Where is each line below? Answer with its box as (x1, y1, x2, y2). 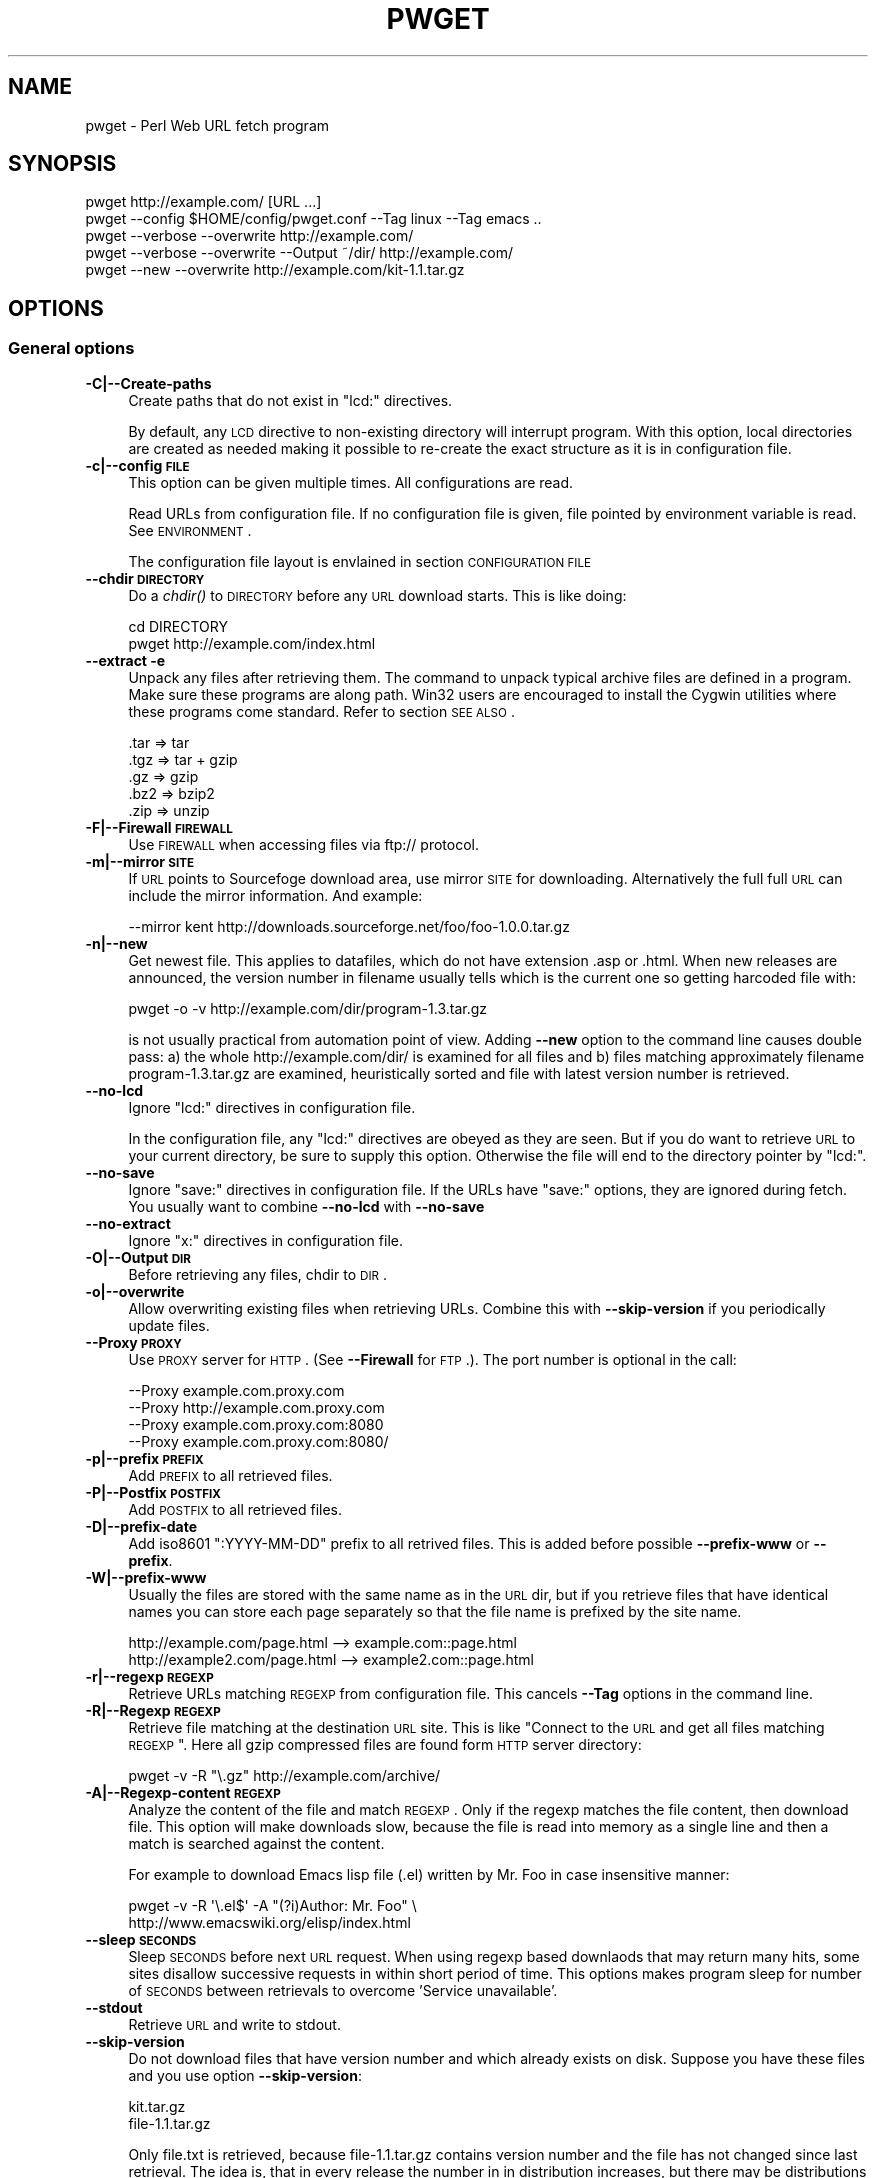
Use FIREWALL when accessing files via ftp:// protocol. (128, 835, 480, 853)
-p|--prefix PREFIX (85, 1449, 204, 1467)
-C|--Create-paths (85, 374, 212, 392)
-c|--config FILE (85, 456, 190, 474)
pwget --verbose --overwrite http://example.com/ (85, 227, 414, 245)
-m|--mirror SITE (85, 852, 195, 870)
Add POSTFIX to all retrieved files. (128, 1500, 342, 1518)
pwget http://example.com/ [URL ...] (85, 193, 322, 211)
